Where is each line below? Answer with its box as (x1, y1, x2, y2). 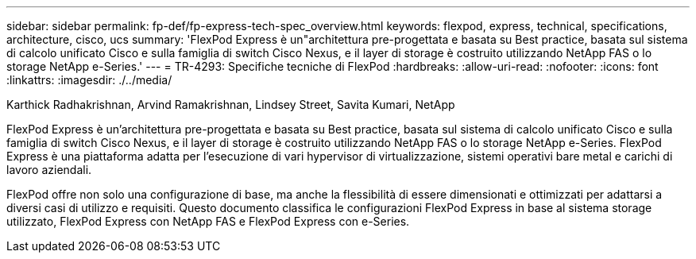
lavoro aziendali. (6, 163, 92, 176)
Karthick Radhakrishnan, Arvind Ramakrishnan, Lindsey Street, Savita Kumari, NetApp (6, 98, 455, 111)
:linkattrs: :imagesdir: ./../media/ (6, 73, 172, 87)
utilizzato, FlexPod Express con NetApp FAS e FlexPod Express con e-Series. (6, 215, 410, 228)
